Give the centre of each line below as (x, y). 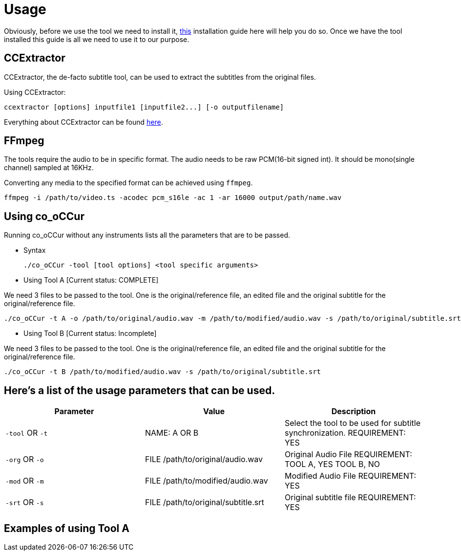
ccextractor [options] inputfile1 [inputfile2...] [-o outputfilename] (144, 107)
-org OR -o (25, 459)
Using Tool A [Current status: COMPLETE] (91, 280)
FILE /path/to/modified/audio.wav (206, 481)
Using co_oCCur (44, 216)
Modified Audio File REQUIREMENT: (350, 476)
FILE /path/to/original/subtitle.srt (204, 502)
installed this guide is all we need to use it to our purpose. (97, 39)
